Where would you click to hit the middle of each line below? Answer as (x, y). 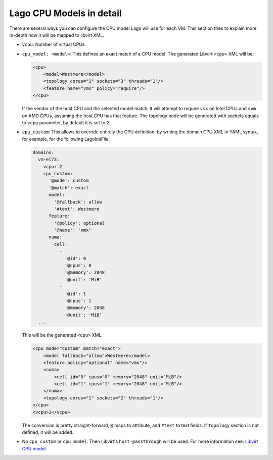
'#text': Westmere (77, 209)
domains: (43, 152)
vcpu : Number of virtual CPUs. (54, 44)
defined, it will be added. (48, 432)
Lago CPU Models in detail (65, 13)
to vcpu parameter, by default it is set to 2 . (66, 123)
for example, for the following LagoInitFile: (66, 139)
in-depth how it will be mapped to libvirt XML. (57, 35)
